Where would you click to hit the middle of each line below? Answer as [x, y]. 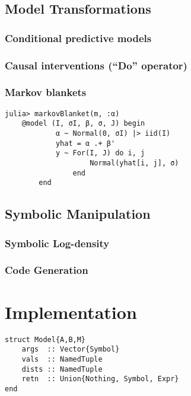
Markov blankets [46, 92]
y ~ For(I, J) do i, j [100, 153]
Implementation [71, 312]
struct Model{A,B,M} [45, 339]
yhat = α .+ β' [85, 143]
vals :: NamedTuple [62, 359]
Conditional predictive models [78, 38]
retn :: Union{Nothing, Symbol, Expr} [100, 379]
